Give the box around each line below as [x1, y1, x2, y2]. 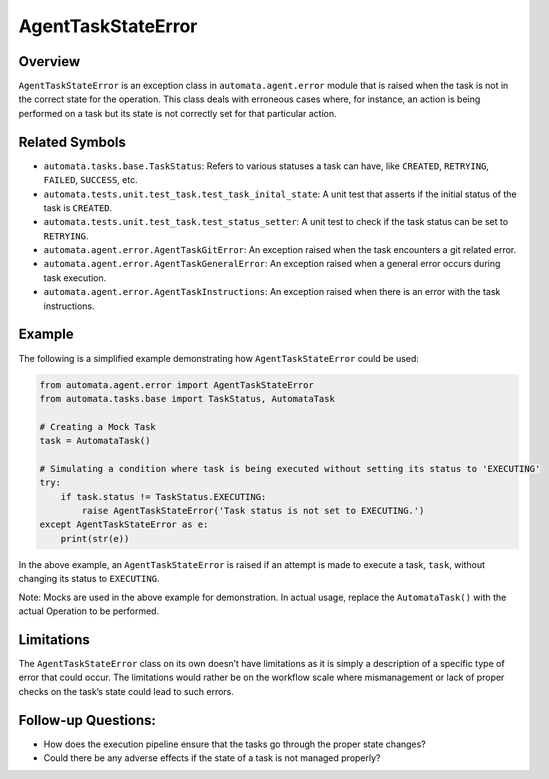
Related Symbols [18, 133, 127, 150]
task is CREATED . [43, 201, 113, 214]
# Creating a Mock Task [39, 421, 157, 432]
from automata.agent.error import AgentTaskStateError [39, 379, 314, 390]
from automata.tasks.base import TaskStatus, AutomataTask [39, 393, 335, 404]
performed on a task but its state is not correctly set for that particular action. [18, 107, 337, 119]
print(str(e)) [60, 533, 130, 544]
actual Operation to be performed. [18, 605, 160, 617]
